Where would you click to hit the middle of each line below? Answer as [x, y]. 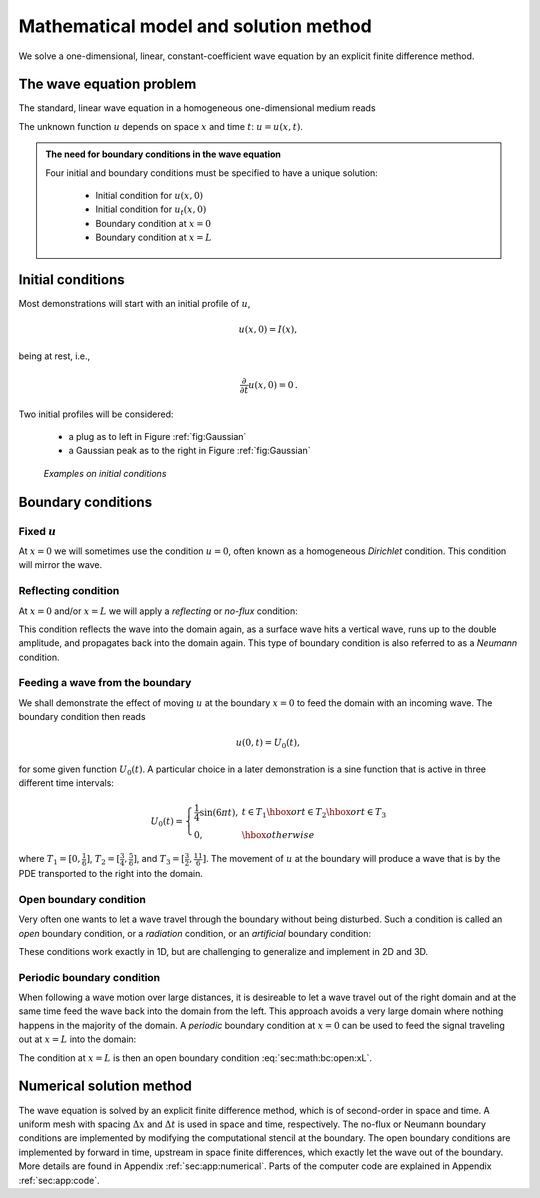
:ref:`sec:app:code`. [59, 1180]
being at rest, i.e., [54, 356]
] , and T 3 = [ [159, 860]
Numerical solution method [105, 1086]
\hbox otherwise [278, 834]
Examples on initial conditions [105, 473]
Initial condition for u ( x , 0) [149, 196]
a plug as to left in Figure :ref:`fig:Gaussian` [157, 437]
